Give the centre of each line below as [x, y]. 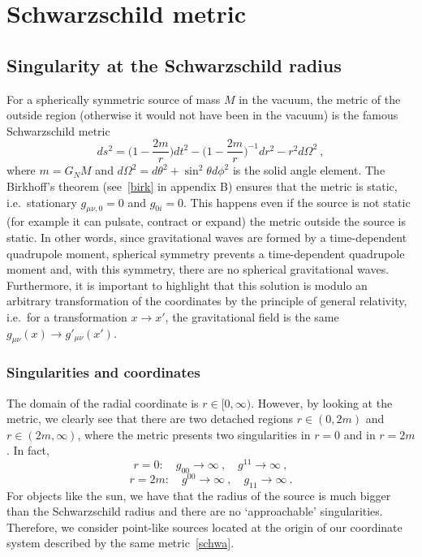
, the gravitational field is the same [252, 316]
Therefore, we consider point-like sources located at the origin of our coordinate [205, 527]
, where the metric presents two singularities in [194, 434]
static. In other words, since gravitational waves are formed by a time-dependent [207, 237]
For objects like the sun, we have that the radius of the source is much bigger [199, 495]
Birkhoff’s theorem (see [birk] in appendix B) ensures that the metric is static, [202, 186]
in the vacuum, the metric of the [320, 99]
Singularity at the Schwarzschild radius [174, 65]
